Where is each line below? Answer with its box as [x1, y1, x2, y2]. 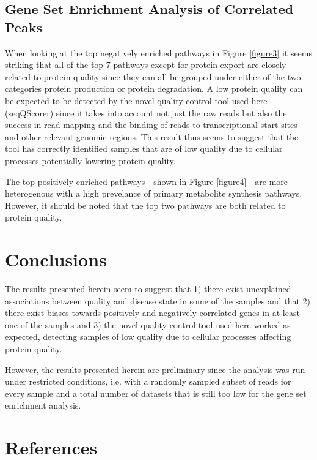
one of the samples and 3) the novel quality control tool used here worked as [5, 318, 291, 331]
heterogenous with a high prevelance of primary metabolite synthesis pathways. [5, 187, 302, 200]
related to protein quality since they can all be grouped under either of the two [5, 70, 301, 83]
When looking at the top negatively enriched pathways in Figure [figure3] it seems [5, 46, 313, 59]
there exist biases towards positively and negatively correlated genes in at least [5, 306, 300, 319]
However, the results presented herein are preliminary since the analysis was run [5, 363, 305, 375]
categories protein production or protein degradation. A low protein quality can [5, 82, 303, 95]
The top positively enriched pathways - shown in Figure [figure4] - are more [5, 175, 288, 187]
